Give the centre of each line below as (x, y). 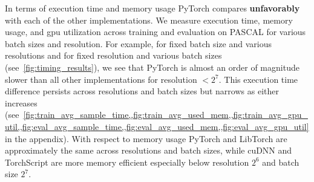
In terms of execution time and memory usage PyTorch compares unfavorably (152, 8)
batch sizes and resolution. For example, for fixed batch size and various (138, 43)
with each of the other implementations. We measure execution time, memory (149, 20)
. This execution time (258, 79)
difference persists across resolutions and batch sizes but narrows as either (142, 91)
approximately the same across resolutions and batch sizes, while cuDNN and (149, 150)
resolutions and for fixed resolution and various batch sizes (113, 55)
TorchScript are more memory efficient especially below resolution (127, 162)
